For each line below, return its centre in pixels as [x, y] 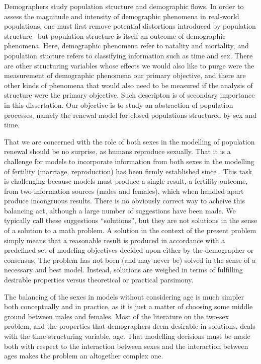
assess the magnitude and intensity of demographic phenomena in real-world [122, 16]
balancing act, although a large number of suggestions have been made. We [120, 210]
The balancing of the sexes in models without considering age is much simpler [124, 296]
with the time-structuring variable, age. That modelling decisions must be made [127, 336]
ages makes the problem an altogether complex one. [84, 356]
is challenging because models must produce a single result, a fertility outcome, [126, 181]
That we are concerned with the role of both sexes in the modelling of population [129, 141]
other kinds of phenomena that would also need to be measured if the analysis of [128, 85]
